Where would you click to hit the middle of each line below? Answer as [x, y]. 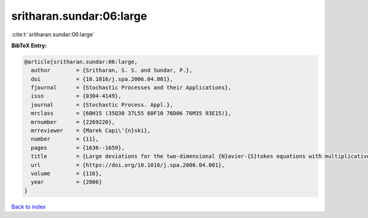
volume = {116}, [67, 173]
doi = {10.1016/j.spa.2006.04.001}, [102, 79]
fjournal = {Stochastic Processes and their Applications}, [131, 88]
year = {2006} [67, 182]
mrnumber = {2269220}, [73, 122]
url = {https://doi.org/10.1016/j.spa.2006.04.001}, [128, 165]
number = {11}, [65, 139]
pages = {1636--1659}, [78, 148]
